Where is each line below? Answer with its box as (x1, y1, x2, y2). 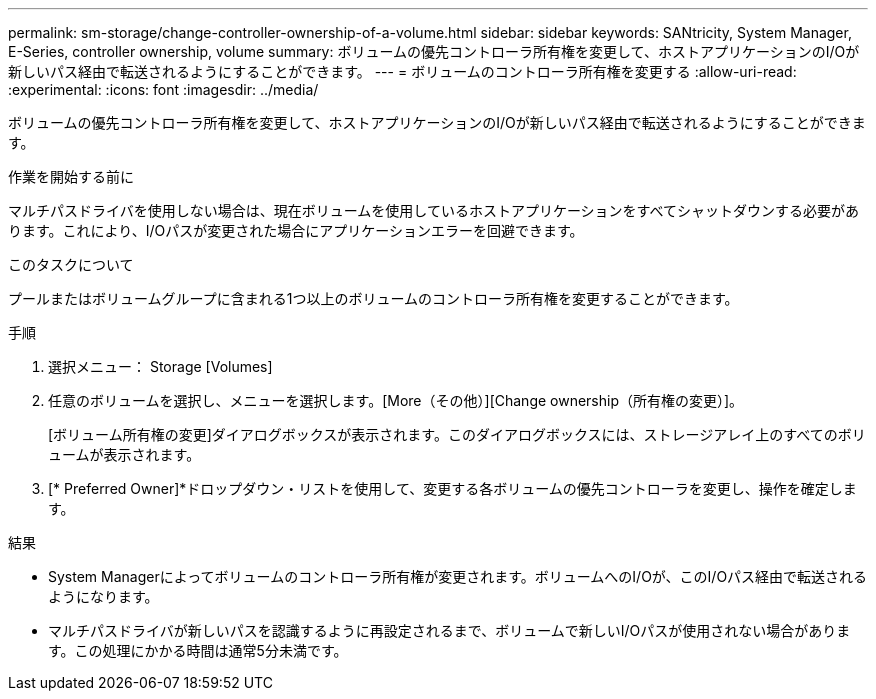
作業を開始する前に (8, 168, 134, 185)
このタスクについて (8, 256, 134, 273)
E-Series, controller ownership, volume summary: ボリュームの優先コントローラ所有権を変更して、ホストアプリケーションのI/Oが (8, 43, 860, 60)
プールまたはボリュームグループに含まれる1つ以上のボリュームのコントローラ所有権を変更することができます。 (8, 290, 739, 307)
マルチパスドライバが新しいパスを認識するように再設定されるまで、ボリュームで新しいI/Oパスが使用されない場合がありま (48, 622, 851, 639)
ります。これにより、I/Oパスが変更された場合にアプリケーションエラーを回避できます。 (8, 222, 584, 239)
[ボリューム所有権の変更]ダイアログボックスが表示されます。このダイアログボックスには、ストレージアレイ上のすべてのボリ (48, 426, 866, 443)
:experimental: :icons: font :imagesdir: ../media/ (8, 81, 319, 98)
